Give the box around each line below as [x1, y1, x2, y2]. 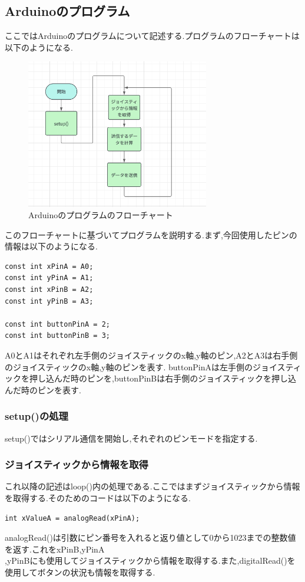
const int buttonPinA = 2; [5, 320, 110, 328]
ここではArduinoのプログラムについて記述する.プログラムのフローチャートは [5, 29, 300, 42]
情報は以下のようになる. [5, 240, 98, 252]
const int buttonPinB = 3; [5, 331, 110, 340]
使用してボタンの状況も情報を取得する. [5, 566, 155, 578]
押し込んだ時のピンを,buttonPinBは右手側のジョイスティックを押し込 [29, 372, 296, 384]
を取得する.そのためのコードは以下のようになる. [5, 492, 191, 504]
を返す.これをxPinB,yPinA [5, 542, 105, 555]
